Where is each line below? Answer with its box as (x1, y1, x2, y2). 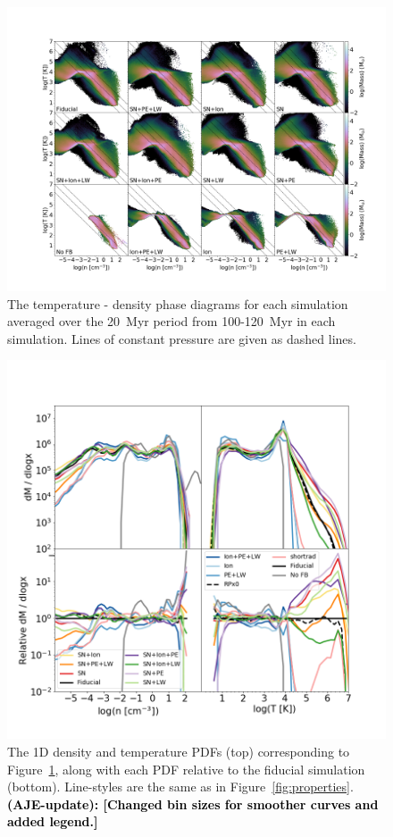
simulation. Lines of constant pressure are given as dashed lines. (7, 329, 356, 347)
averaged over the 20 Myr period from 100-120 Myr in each (7, 312, 336, 331)
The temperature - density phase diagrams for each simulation (7, 294, 348, 313)
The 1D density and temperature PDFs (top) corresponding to (7, 741, 350, 760)
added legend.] (7, 812, 98, 831)
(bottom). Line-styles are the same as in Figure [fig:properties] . (7, 777, 354, 796)
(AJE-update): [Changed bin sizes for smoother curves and (7, 794, 379, 813)
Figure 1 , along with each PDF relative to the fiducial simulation (7, 759, 365, 778)
